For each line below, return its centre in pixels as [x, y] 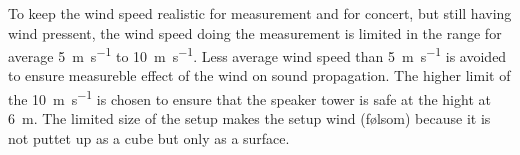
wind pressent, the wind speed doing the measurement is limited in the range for [255, 32]
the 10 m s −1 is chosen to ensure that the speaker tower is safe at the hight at [249, 97]
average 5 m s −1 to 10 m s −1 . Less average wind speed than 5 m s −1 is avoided [257, 54]
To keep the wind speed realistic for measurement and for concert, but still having [260, 13]
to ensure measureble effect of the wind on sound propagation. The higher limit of [259, 75]
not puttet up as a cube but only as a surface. [149, 137]
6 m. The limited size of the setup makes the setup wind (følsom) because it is [249, 118]
